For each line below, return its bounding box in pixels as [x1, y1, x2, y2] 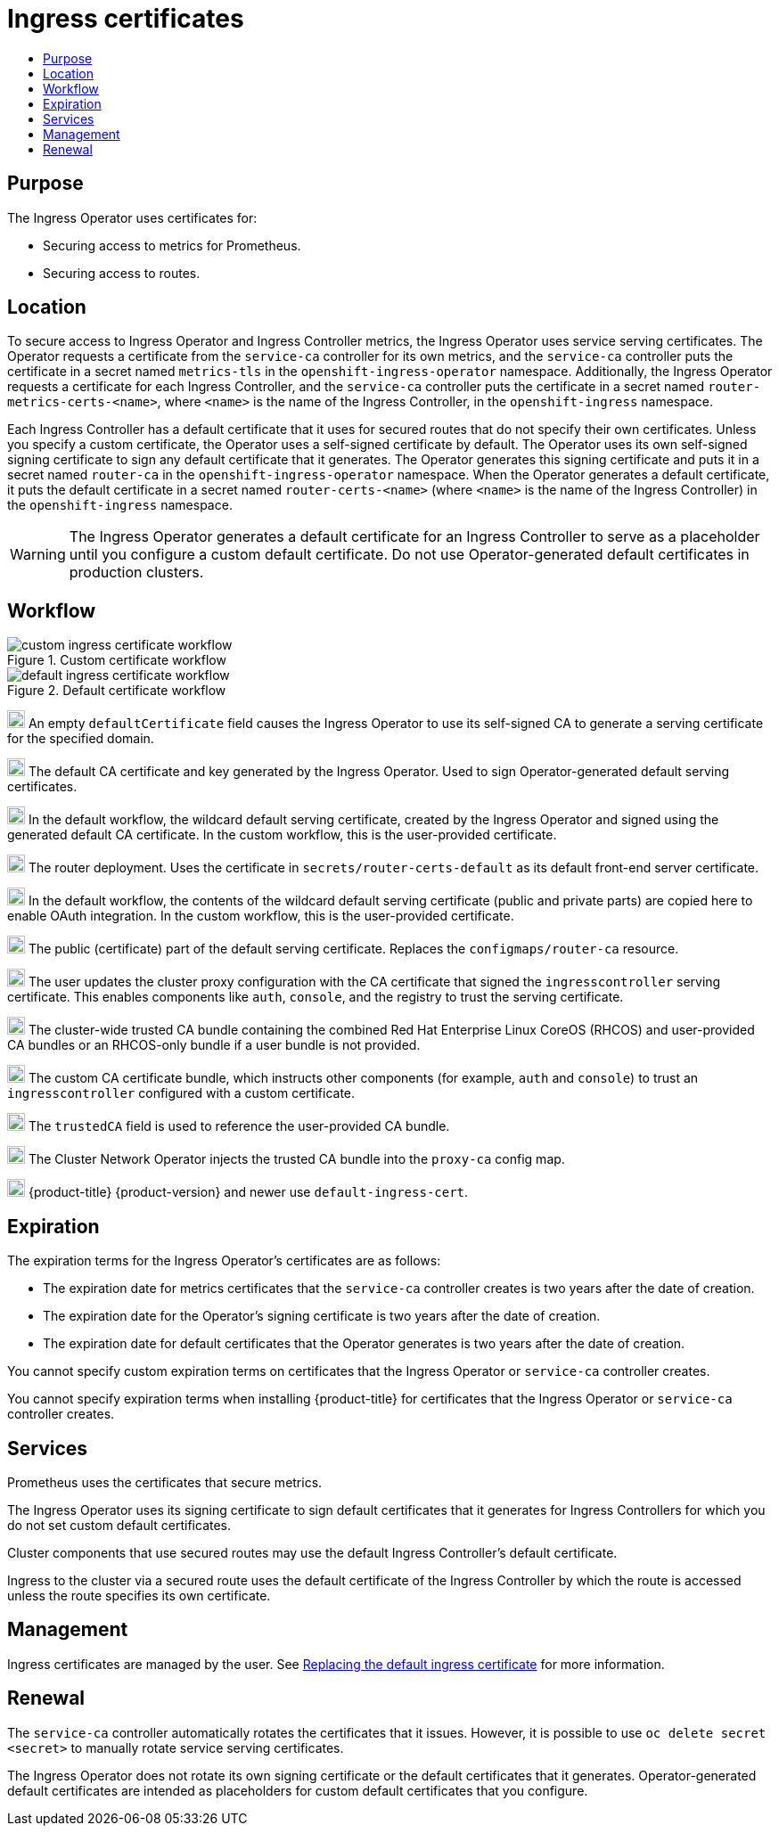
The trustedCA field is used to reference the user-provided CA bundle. [28, 1118, 450, 1134]
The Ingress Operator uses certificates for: [7, 209, 258, 225]
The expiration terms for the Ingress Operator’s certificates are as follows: [7, 1253, 441, 1269]
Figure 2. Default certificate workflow [7, 683, 226, 699]
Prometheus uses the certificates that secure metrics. [7, 1474, 323, 1490]
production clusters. [69, 563, 204, 582]
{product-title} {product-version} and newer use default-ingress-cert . [28, 1184, 469, 1200]
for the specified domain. [7, 731, 154, 747]
